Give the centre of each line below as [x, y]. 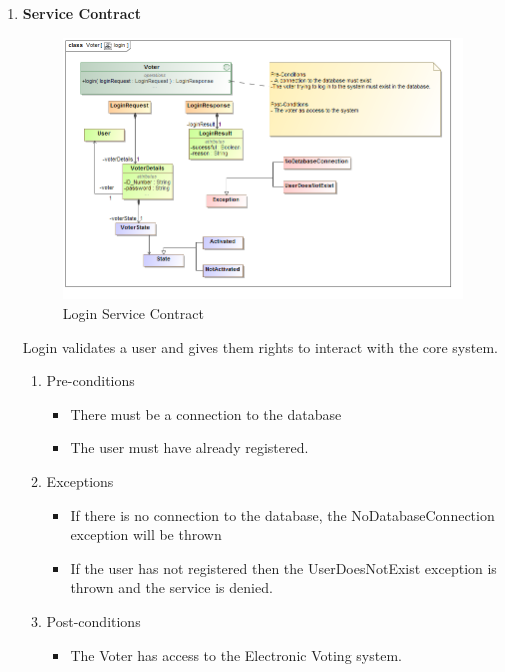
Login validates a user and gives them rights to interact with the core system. [260, 346]
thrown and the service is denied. [171, 587]
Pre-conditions [90, 380]
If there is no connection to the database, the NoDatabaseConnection [282, 514]
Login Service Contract [133, 312]
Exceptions [80, 480]
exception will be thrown [146, 534]
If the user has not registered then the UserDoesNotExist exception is [283, 567]
